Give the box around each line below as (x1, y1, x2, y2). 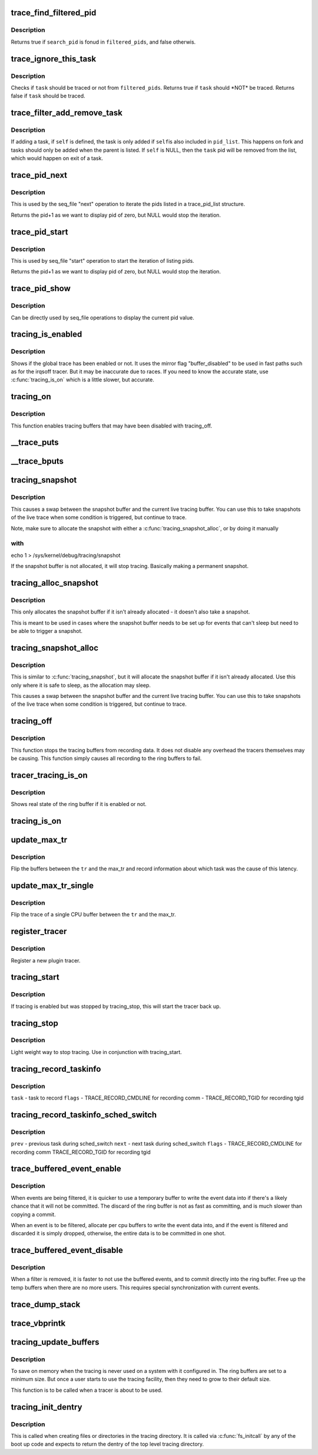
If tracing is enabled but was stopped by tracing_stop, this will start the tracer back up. (11, 1003, 221, 1010)
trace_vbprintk (11, 1318, 66, 1328)
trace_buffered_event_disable (11, 1245, 124, 1255)
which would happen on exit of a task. (11, 155, 103, 162)
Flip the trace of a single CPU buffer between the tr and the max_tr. (11, 911, 176, 918)
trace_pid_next (11, 170, 68, 180)
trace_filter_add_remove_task (11, 108, 123, 118)
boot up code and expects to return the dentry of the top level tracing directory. (11, 1441, 204, 1448)
